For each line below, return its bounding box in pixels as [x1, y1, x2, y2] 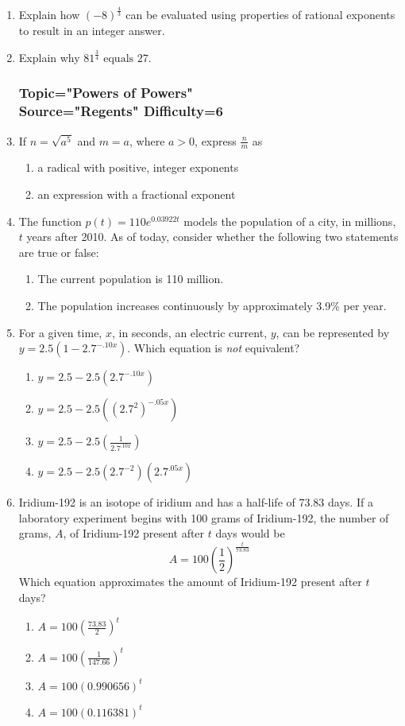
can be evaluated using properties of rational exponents [125, 6, 395, 23]
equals [103, 52, 134, 64]
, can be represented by [276, 324, 390, 340]
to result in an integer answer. [18, 21, 165, 38]
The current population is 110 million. [37, 270, 224, 287]
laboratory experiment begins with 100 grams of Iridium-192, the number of [18, 509, 389, 526]
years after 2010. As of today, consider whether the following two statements [26, 228, 399, 245]
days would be [215, 525, 285, 542]
